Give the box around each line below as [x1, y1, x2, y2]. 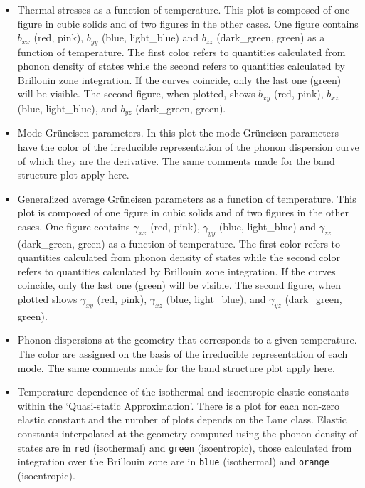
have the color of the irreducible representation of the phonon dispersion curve [17, 139, 359, 154]
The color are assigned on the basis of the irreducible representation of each [17, 346, 348, 361]
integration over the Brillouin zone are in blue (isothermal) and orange [17, 454, 329, 469]
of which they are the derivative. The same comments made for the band [17, 153, 335, 168]
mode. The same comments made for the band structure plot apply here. [17, 360, 335, 375]
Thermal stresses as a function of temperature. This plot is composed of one [17, 2, 350, 16]
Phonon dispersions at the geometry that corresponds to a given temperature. [17, 332, 357, 347]
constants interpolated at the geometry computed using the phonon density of [17, 426, 358, 441]
